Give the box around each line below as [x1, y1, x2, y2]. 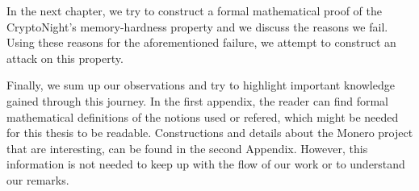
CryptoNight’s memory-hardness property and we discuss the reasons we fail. [6, 18, 388, 35]
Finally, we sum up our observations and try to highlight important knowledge [6, 77, 395, 93]
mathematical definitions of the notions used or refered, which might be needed [6, 108, 399, 125]
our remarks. [6, 171, 69, 188]
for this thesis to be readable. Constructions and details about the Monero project [6, 124, 413, 141]
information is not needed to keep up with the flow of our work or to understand [6, 156, 405, 172]
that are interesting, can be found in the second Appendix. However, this [6, 139, 368, 156]
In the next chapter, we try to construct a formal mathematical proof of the [6, 2, 382, 19]
